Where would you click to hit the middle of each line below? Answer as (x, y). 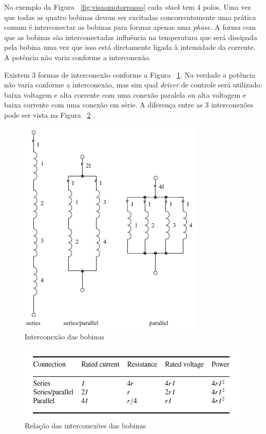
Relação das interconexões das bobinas (85, 426)
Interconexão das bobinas (64, 337)
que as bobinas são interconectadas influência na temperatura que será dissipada (131, 37)
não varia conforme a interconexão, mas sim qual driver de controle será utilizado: (133, 85)
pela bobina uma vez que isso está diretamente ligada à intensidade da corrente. (130, 47)
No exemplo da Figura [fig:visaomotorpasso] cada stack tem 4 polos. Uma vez (128, 7)
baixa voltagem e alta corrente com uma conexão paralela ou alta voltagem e (125, 94)
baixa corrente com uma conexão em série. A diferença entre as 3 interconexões (129, 105)
